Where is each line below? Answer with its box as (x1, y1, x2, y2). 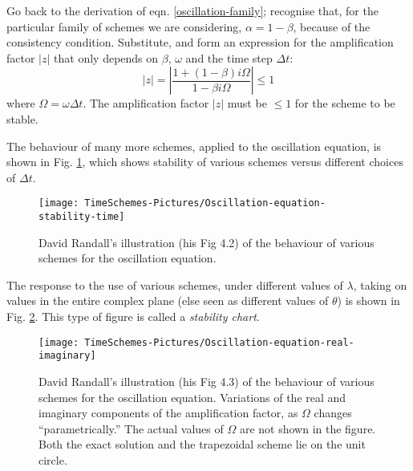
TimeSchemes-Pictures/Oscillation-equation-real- (84, 336, 354, 348)
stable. (6, 110, 38, 127)
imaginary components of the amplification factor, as (38, 404, 298, 421)
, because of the (293, 18, 370, 35)
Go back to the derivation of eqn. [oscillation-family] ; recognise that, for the (6, 2, 379, 18)
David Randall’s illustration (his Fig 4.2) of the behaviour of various (38, 233, 375, 250)
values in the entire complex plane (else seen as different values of (6, 292, 329, 309)
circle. (38, 451, 67, 468)
